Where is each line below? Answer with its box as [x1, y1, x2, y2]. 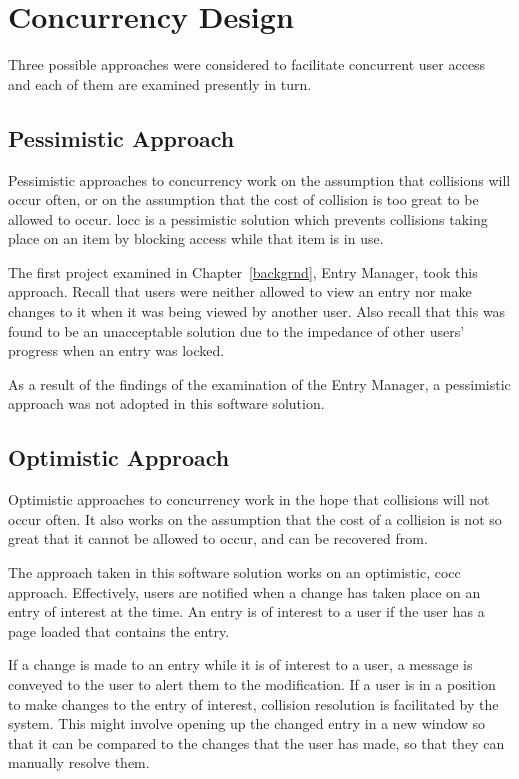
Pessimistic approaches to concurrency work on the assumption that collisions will [8, 169, 511, 190]
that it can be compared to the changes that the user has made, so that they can [8, 732, 505, 753]
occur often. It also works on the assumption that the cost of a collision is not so [8, 508, 502, 529]
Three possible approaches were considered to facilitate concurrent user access [8, 54, 486, 75]
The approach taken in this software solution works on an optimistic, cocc [8, 562, 461, 583]
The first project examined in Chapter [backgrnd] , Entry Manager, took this [8, 261, 478, 282]
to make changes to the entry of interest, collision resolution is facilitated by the [8, 693, 499, 714]
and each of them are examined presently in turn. [8, 73, 312, 94]
